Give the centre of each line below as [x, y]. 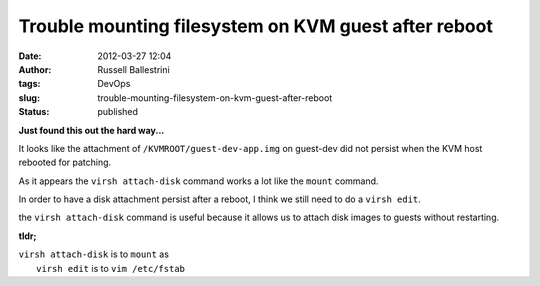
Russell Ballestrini [133, 69]
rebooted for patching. [65, 162]
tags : [29, 84]
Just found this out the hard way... [91, 130]
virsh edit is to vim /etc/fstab [110, 268]
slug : [29, 97]
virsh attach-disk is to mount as [94, 254]
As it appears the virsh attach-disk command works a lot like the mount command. [198, 181]
